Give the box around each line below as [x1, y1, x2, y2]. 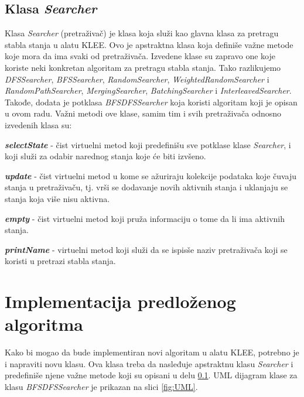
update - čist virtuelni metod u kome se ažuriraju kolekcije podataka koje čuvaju [5, 169, 297, 182]
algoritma [5, 312, 83, 336]
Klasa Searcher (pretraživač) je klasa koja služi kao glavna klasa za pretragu [5, 27, 279, 39]
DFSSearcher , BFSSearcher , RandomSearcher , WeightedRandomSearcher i [5, 73, 269, 85]
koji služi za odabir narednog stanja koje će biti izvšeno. [5, 150, 206, 162]
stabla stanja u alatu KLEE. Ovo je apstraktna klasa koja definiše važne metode [5, 38, 293, 50]
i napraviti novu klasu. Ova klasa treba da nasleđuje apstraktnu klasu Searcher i [5, 357, 293, 369]
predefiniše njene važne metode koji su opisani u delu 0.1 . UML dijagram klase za [5, 369, 298, 381]
